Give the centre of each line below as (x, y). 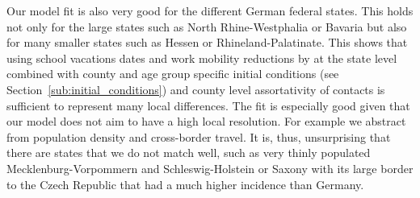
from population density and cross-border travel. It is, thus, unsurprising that (199, 136)
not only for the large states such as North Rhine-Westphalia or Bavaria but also (207, 26)
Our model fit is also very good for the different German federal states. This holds (210, 10)
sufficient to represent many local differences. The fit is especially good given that (208, 105)
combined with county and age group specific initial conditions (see (173, 74)
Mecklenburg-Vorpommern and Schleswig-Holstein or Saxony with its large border (210, 168)
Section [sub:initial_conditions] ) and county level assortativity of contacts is (196, 89)
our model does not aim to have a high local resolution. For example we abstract (206, 121)
